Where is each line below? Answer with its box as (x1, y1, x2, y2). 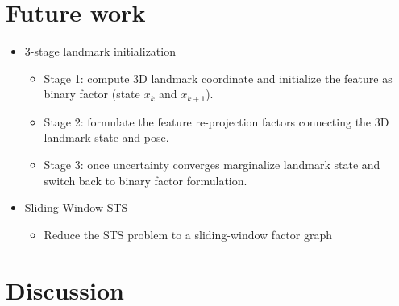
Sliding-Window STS (24, 199, 128, 216)
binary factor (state (44, 85, 140, 102)
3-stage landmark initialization (24, 43, 176, 60)
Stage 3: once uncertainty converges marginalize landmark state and (44, 155, 380, 172)
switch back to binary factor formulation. (44, 172, 247, 188)
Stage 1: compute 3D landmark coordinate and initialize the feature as (44, 69, 393, 86)
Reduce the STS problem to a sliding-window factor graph (44, 225, 332, 242)
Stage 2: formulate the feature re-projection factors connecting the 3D (44, 113, 389, 130)
